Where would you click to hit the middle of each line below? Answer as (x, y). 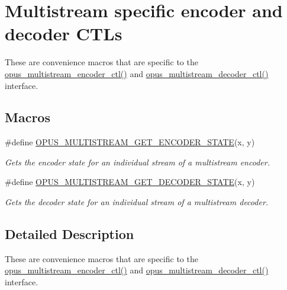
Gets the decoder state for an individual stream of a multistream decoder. (137, 202)
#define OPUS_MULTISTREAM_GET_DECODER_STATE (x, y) (130, 182)
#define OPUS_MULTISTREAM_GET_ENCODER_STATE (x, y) (130, 142)
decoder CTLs (64, 34)
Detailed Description (70, 234)
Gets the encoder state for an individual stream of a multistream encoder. (137, 162)
